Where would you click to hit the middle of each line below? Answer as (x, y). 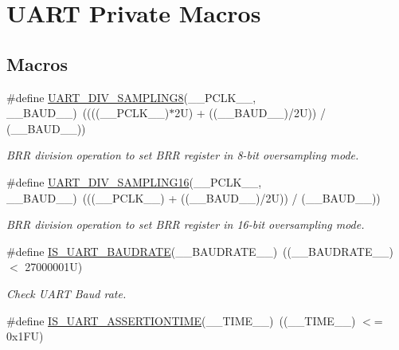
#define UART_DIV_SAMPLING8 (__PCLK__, (131, 97)
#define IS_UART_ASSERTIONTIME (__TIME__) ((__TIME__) (181, 320)
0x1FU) (25, 336)
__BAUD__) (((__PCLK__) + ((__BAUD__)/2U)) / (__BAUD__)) (194, 197)
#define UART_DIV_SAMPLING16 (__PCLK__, (134, 181)
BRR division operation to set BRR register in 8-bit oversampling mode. (183, 155)
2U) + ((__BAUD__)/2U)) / (250, 113)
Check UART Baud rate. (66, 293)
